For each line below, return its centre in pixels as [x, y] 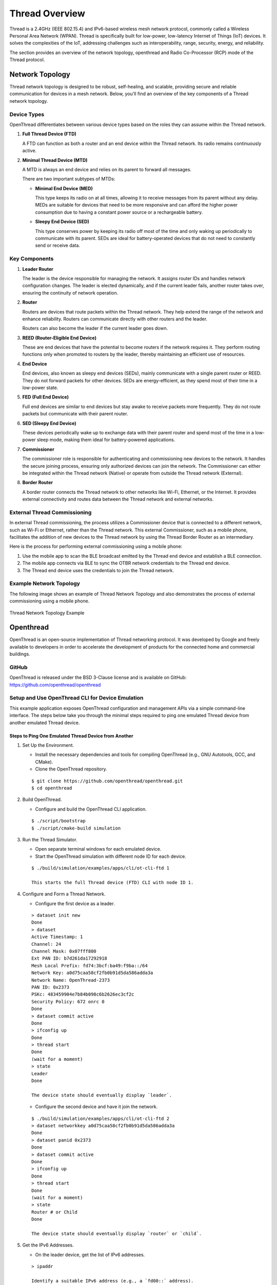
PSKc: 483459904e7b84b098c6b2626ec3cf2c [83, 994]
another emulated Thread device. [45, 723]
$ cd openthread [52, 788]
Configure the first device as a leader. [75, 903]
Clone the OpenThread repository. [71, 769]
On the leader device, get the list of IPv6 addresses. [90, 1255]
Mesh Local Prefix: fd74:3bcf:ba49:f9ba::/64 [90, 966]
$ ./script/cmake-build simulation [76, 828]
